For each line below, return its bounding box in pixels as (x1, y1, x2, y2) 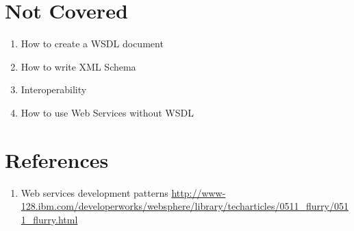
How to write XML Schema (21, 59, 136, 73)
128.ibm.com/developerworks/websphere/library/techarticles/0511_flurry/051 (21, 199, 349, 213)
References (5, 145, 109, 173)
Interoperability (21, 82, 87, 97)
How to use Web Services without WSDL (21, 105, 194, 119)
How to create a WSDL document (21, 36, 164, 51)
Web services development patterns (21, 185, 168, 199)
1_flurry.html (21, 212, 78, 226)
